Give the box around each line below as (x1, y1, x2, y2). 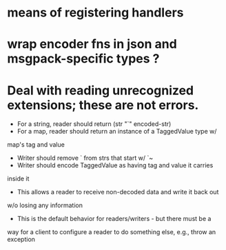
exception (7, 236, 36, 244)
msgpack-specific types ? (7, 51, 160, 67)
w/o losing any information (7, 201, 83, 209)
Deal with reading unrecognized (7, 83, 194, 98)
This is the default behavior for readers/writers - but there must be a (17, 215, 212, 223)
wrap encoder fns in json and (7, 37, 177, 52)
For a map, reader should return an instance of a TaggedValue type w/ (17, 127, 217, 136)
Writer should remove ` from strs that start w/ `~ (17, 154, 154, 163)
